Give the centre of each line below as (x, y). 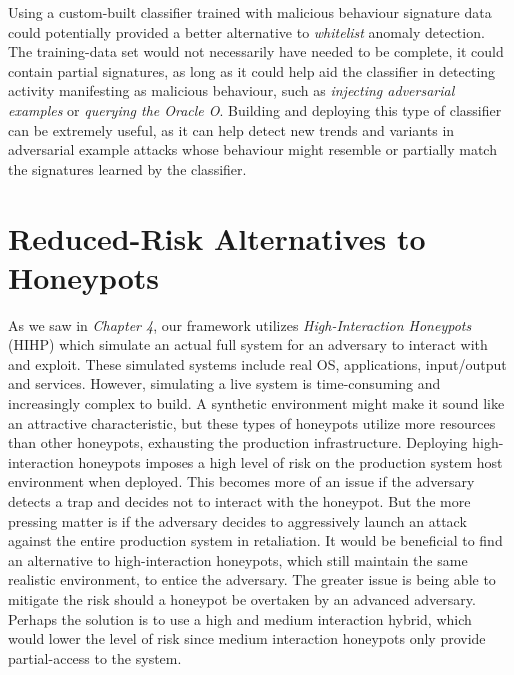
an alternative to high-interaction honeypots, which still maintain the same (238, 559)
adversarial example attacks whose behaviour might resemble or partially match (252, 149)
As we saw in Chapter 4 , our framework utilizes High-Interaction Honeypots (240, 324)
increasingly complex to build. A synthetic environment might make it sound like (256, 403)
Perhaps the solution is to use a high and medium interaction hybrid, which (240, 618)
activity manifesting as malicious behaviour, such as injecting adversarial (231, 90)
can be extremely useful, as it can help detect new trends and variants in (231, 129)
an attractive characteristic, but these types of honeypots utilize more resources (252, 422)
